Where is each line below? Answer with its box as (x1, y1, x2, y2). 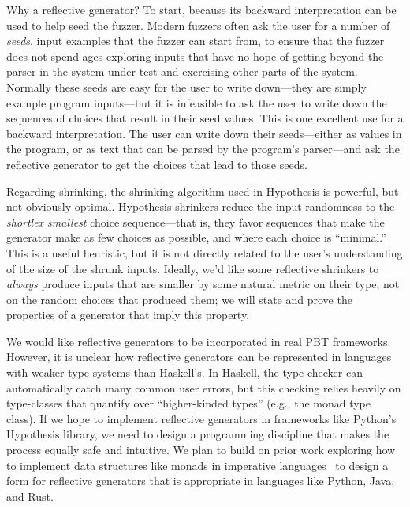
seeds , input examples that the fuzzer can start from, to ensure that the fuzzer (6, 32, 385, 49)
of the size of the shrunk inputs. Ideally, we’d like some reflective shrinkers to (6, 260, 379, 276)
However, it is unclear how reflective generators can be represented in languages (6, 348, 392, 365)
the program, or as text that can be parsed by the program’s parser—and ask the (6, 141, 400, 157)
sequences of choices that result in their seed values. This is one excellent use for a (6, 110, 404, 126)
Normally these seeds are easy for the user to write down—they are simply (6, 78, 367, 95)
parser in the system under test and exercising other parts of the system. (6, 63, 358, 80)
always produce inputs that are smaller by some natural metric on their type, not (6, 276, 400, 292)
